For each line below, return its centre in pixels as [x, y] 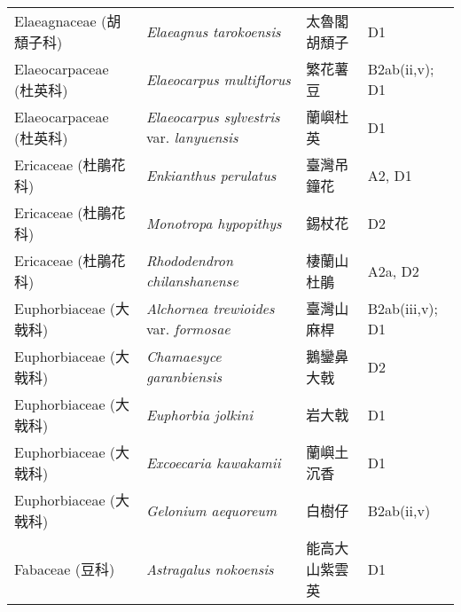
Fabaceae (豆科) [65, 569]
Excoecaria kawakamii [213, 462]
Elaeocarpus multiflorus [218, 79]
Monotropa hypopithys [214, 223]
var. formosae [188, 329]
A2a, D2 [393, 271]
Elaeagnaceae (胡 [68, 21]
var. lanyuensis [192, 137]
